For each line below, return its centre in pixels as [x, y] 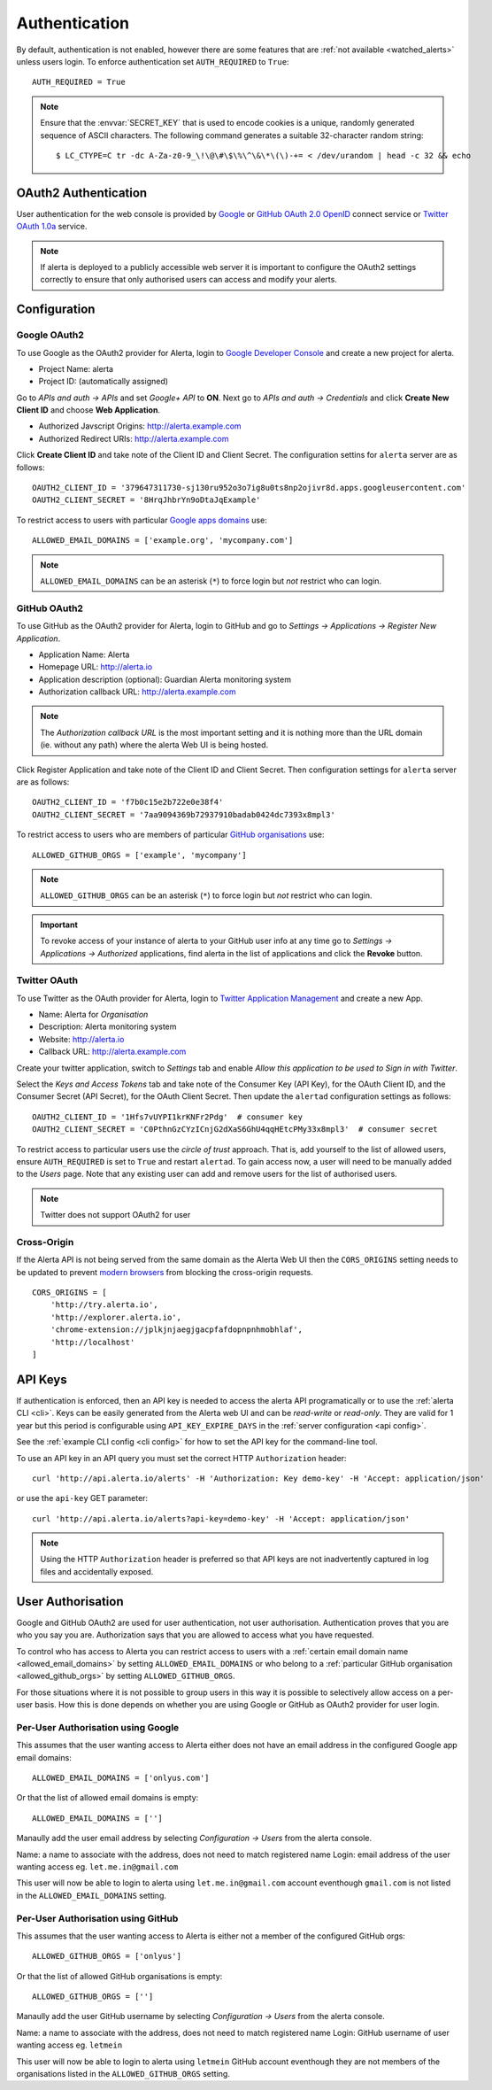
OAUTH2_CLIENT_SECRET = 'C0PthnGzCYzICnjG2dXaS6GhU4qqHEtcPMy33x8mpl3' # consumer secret [235, 1130]
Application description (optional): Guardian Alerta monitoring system [165, 679]
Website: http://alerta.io [81, 1039]
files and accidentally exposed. [97, 1571]
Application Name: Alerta [84, 654]
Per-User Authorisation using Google [98, 1727]
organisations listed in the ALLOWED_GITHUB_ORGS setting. [123, 2074]
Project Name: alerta [76, 368]
